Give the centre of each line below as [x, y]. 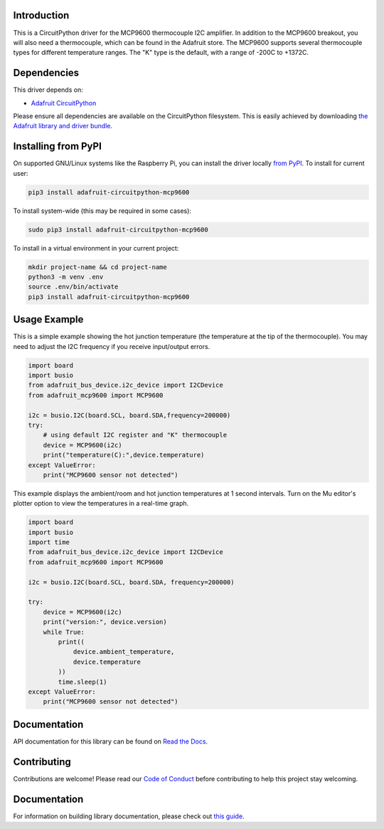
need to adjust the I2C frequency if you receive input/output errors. [112, 346]
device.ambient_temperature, [124, 652]
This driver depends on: [48, 90]
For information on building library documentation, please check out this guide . [129, 816]
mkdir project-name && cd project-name [97, 267]
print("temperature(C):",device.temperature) [124, 455]
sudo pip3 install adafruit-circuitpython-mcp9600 [118, 229]
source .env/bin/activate [73, 287]
